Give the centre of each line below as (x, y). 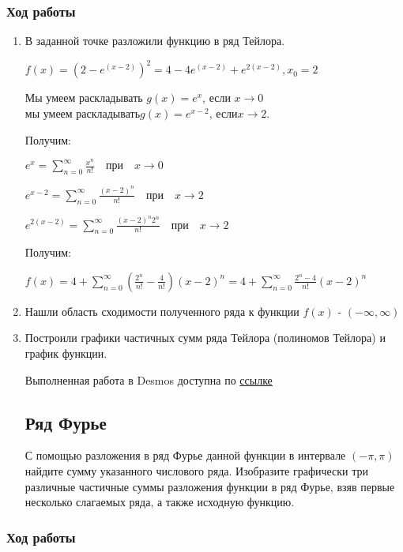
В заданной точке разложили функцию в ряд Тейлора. (155, 41)
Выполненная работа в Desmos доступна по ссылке (149, 379)
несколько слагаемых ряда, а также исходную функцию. (160, 502)
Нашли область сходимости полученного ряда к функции (162, 311)
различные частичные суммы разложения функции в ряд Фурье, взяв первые (210, 486)
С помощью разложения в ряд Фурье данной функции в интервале (185, 455)
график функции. (66, 353)
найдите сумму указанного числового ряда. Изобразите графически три (197, 471)
